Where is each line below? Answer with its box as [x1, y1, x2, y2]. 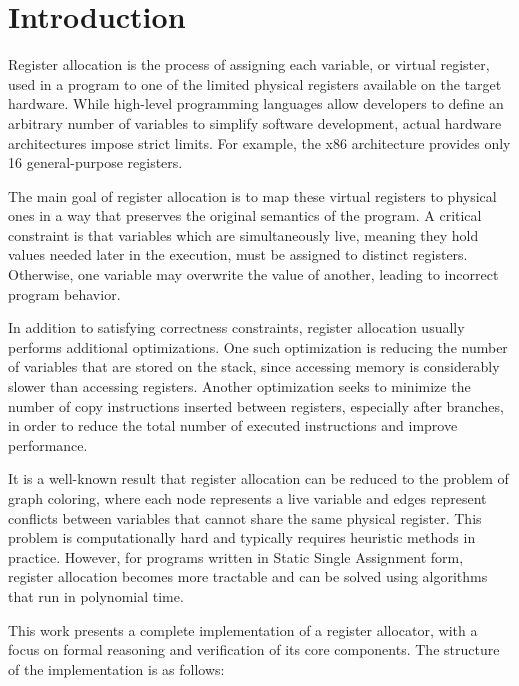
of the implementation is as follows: [8, 658, 225, 679]
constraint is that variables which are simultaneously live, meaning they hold [8, 224, 479, 245]
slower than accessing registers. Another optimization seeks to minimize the [8, 376, 471, 397]
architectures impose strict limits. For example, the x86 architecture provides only [8, 132, 511, 153]
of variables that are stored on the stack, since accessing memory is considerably [8, 356, 500, 377]
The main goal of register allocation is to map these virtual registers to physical [8, 185, 497, 206]
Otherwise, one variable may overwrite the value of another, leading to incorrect [8, 264, 499, 285]
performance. [8, 434, 88, 455]
